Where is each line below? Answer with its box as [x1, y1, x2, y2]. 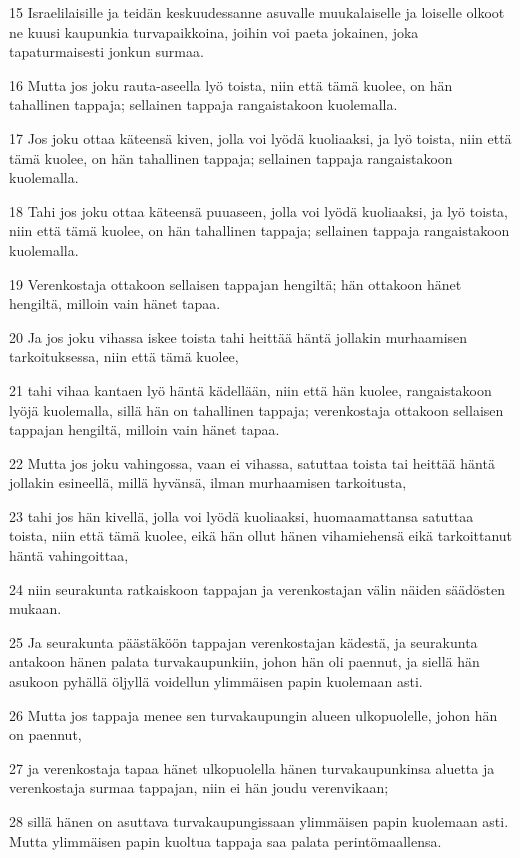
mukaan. [9, 598, 62, 619]
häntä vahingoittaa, [9, 545, 129, 566]
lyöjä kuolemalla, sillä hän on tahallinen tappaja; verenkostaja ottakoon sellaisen [9, 399, 504, 420]
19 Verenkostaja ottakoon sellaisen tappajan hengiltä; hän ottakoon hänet [9, 273, 462, 294]
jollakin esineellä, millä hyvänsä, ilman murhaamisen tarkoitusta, [9, 472, 407, 493]
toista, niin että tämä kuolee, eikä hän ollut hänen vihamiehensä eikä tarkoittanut [9, 525, 513, 546]
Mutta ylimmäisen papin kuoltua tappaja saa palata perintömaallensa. [9, 830, 442, 851]
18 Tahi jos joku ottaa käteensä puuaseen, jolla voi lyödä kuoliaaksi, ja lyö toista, [9, 200, 508, 221]
